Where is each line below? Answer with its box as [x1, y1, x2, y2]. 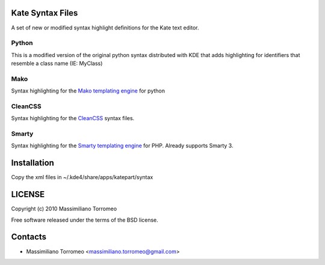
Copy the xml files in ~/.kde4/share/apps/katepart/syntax [11, 174, 153, 181]
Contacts [11, 232, 47, 242]
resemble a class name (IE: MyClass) [11, 60, 103, 67]
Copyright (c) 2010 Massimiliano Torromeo [11, 205, 117, 213]
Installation [11, 158, 54, 168]
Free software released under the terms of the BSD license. [11, 216, 159, 224]
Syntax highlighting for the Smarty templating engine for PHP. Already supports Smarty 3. [11, 142, 234, 150]
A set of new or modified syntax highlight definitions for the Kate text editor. [11, 24, 199, 31]
